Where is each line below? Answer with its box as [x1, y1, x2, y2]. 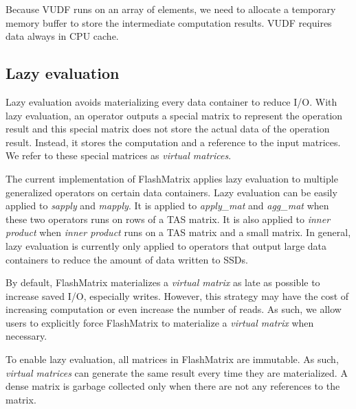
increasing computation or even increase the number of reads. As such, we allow [5, 302, 342, 316]
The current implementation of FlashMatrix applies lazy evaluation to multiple [5, 171, 338, 185]
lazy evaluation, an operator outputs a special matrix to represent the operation [5, 108, 343, 122]
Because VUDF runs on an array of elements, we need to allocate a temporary [5, 2, 336, 16]
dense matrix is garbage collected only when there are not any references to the [5, 379, 340, 393]
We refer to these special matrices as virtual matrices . [5, 148, 232, 163]
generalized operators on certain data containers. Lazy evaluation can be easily [5, 185, 337, 199]
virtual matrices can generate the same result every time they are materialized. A [5, 365, 348, 379]
